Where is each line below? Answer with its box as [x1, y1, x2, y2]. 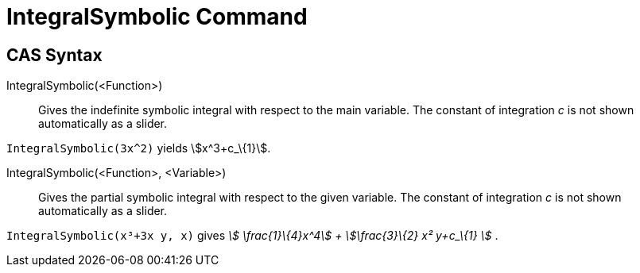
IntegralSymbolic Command [6, 3, 308, 30]
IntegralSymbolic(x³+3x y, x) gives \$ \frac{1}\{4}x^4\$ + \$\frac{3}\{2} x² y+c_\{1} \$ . [6, 229, 498, 243]
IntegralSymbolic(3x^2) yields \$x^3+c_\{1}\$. [6, 141, 271, 156]
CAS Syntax [6, 44, 103, 65]
